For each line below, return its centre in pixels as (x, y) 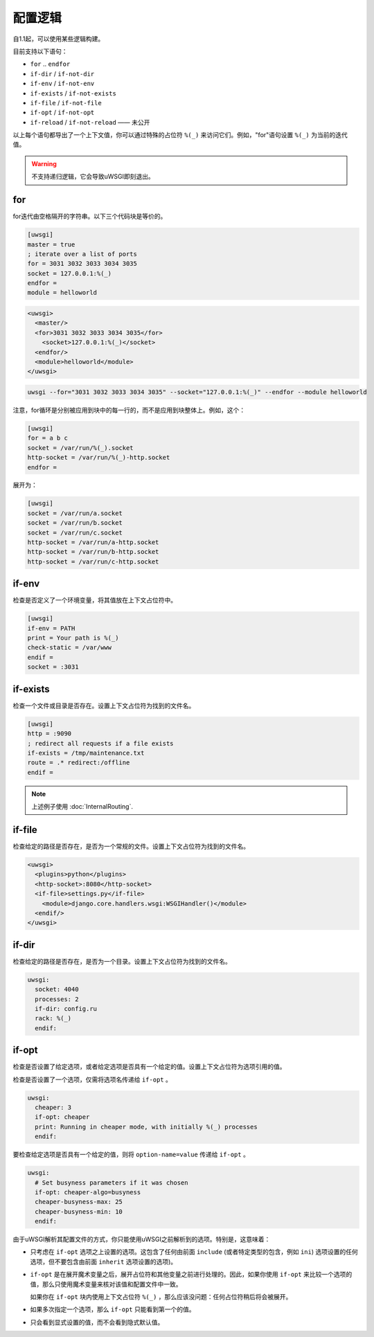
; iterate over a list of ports (82, 254)
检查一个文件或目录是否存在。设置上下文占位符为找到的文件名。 (104, 706)
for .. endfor (50, 64)
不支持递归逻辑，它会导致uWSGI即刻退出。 (93, 177)
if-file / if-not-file (66, 102)
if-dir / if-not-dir (62, 73)
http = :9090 (50, 734)
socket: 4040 (57, 989)
